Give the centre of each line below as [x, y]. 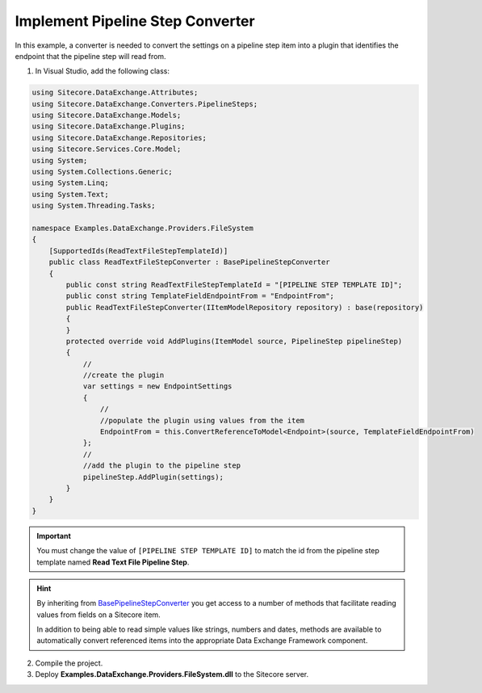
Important [54, 535]
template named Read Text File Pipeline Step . [113, 562]
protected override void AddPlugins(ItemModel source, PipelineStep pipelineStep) [234, 341]
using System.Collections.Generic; [102, 172]
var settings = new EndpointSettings [157, 386]
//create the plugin [124, 375]
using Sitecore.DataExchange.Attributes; [115, 92]
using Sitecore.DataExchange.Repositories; [119, 138]
